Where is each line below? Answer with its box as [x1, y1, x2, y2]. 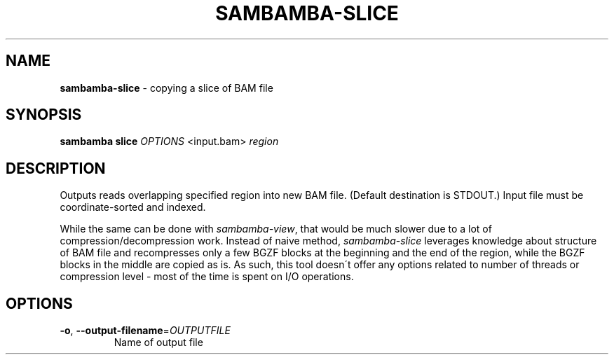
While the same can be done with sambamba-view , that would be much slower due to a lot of [60, 223, 492, 235]
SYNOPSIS [6, 106, 82, 124]
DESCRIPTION [6, 159, 106, 177]
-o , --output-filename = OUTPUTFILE [60, 324, 231, 337]
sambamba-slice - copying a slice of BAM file [60, 81, 273, 94]
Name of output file [114, 336, 203, 349]
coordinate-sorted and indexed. [60, 201, 206, 214]
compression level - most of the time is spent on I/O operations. [60, 270, 354, 283]
